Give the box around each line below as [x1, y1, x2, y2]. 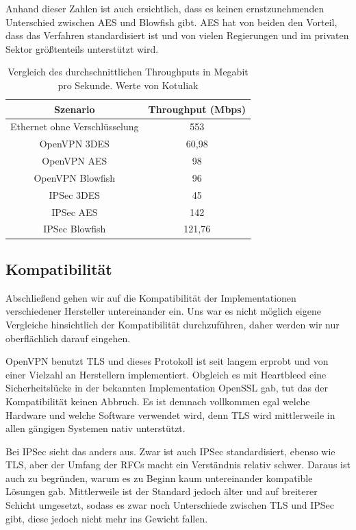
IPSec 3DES [49, 187, 101, 202]
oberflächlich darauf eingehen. [5, 330, 131, 345]
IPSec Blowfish [43, 221, 106, 236]
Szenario [54, 101, 95, 116]
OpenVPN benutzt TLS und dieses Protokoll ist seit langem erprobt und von [5, 354, 329, 368]
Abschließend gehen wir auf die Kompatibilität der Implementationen [5, 290, 296, 304]
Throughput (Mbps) [148, 101, 246, 116]
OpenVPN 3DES [39, 136, 110, 151]
